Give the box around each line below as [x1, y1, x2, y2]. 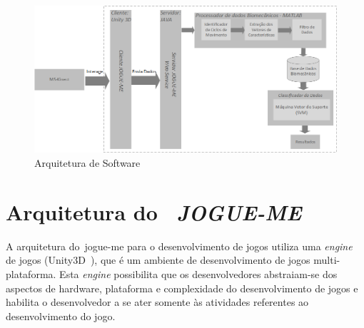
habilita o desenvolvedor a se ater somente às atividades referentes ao [6, 294, 309, 309]
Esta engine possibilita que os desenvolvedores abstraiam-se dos [59, 266, 338, 281]
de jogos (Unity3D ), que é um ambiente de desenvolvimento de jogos [6, 252, 310, 267]
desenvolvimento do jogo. [6, 308, 116, 323]
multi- [313, 252, 340, 267]
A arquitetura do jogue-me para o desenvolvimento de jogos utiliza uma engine [6, 238, 353, 253]
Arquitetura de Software [34, 155, 141, 170]
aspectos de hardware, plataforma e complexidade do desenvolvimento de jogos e [6, 280, 358, 295]
